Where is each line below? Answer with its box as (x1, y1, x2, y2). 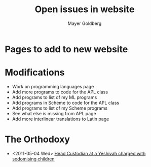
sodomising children (12, 156, 55, 162)
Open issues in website (34, 4, 135, 15)
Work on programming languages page (12, 83, 94, 89)
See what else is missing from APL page (12, 110, 97, 116)
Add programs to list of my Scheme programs (12, 105, 107, 111)
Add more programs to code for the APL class (12, 89, 108, 95)
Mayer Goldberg (67, 20, 102, 26)
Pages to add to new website (5, 43, 128, 55)
